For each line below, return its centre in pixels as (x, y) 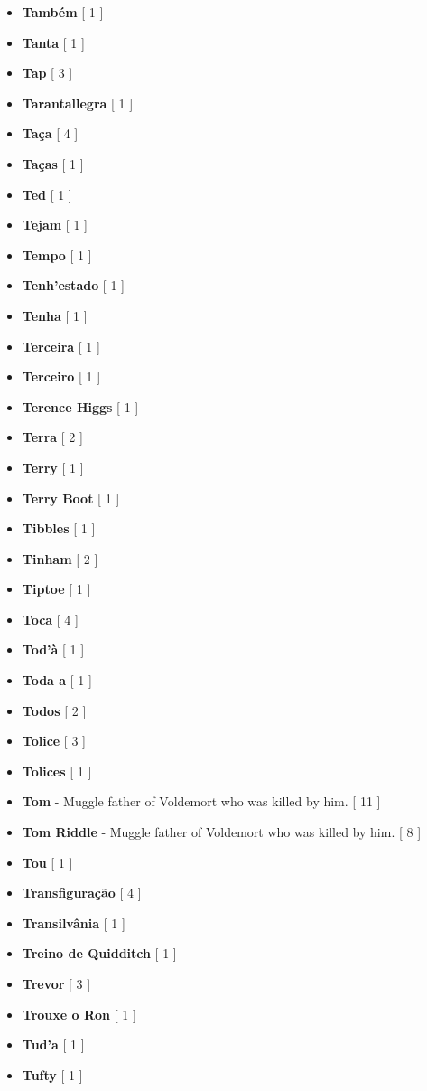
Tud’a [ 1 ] (53, 1044)
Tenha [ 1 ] (55, 315)
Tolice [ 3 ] (54, 741)
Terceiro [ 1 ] (61, 376)
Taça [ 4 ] (50, 133)
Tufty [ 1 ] (52, 1074)
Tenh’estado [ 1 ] (73, 285)
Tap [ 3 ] (47, 73)
